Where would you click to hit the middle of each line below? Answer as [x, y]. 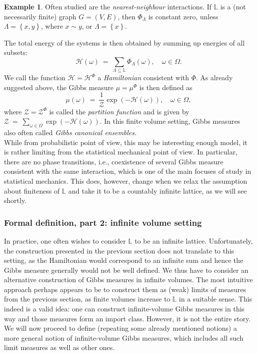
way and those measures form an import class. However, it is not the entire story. [128, 318]
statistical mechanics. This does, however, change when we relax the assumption [126, 180]
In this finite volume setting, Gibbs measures [172, 121]
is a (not [233, 6]
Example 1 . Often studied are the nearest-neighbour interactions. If [108, 6]
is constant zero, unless [183, 16]
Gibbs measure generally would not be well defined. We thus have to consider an [126, 270]
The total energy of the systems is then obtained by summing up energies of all [124, 42]
